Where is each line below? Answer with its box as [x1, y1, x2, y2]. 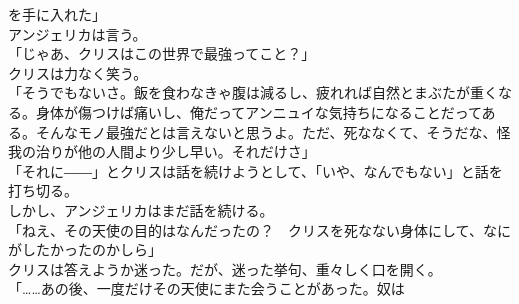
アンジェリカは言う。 [8, 23, 147, 44]
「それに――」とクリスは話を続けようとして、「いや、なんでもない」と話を [8, 160, 503, 181]
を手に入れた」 [8, 4, 106, 24]
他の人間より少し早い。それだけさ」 [77, 141, 316, 162]
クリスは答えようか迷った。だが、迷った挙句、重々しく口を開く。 [8, 258, 442, 279]
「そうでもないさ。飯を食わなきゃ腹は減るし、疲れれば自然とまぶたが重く [8, 82, 498, 103]
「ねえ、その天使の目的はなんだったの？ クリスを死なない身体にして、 [8, 219, 483, 240]
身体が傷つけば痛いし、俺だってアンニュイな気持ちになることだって [35, 101, 482, 122]
